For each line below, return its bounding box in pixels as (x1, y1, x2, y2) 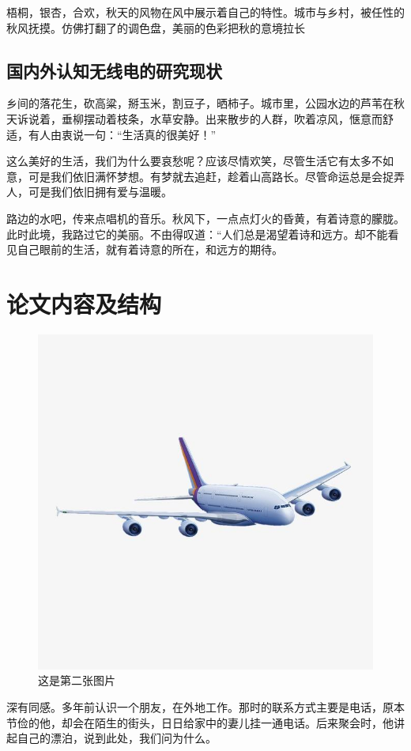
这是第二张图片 (38, 672, 115, 689)
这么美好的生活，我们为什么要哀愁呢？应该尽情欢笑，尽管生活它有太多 (6, 153, 371, 169)
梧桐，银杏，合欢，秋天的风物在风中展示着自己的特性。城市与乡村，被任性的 (6, 4, 405, 20)
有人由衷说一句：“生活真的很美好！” (28, 126, 217, 142)
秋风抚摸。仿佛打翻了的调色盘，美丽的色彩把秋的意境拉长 (6, 19, 305, 36)
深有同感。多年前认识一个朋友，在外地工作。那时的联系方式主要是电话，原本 (6, 699, 405, 715)
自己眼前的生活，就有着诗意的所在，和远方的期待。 (17, 241, 283, 258)
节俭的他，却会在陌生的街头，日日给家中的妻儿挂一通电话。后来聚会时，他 (6, 714, 394, 730)
